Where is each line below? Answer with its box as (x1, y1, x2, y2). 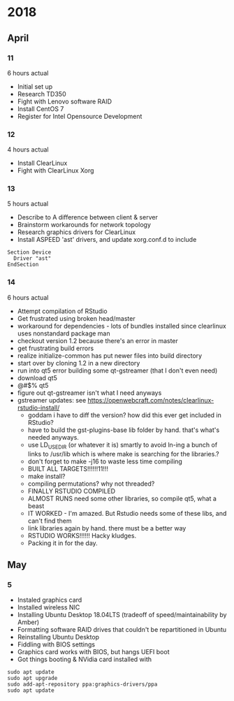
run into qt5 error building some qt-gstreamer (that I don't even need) (17, 366, 218, 375)
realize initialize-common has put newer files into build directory (17, 351, 203, 360)
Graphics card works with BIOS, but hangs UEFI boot (17, 648, 170, 656)
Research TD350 (17, 89, 66, 98)
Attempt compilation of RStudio (17, 307, 108, 315)
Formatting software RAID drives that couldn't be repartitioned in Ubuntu (17, 626, 227, 634)
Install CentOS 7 (17, 104, 64, 113)
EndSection (7, 261, 39, 268)
